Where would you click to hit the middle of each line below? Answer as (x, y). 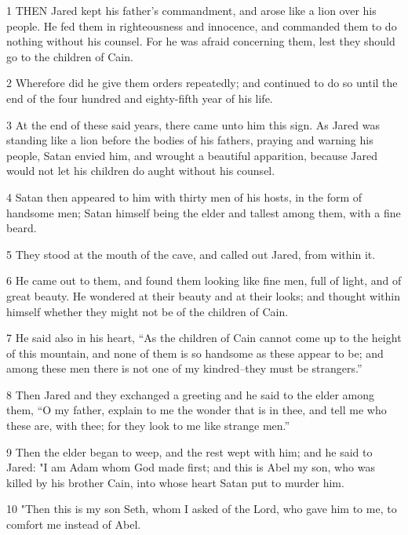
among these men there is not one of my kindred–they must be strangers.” (184, 368)
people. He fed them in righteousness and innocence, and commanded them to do (202, 25)
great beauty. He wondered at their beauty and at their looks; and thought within (203, 295)
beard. (22, 228)
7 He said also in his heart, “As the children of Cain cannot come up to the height (204, 338)
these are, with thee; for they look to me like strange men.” (148, 426)
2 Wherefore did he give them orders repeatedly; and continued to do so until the (202, 83)
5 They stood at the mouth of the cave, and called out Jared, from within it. (191, 254)
